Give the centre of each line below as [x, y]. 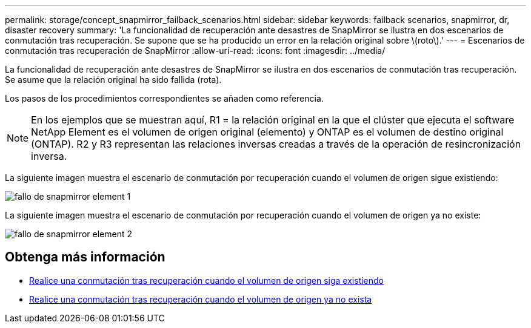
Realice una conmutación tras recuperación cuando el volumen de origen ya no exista [201, 299]
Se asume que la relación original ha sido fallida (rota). [113, 80]
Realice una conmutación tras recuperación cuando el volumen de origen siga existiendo [206, 280]
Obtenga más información [85, 257]
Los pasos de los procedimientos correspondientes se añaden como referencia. [164, 98]
